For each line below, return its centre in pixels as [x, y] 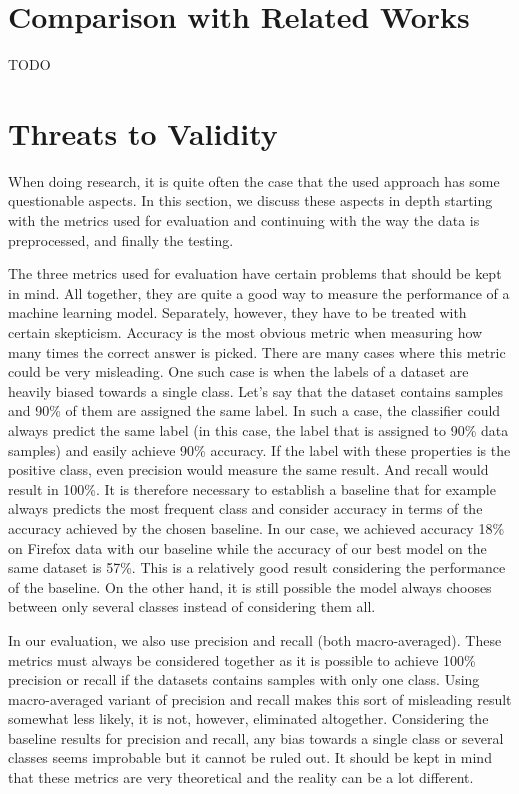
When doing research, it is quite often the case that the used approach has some [254, 180]
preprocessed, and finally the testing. [121, 239]
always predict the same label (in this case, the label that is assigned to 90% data [258, 429]
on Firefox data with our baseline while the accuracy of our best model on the [247, 547]
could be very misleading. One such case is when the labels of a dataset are [238, 371]
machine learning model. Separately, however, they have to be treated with [237, 312]
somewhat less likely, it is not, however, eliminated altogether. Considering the [248, 718]
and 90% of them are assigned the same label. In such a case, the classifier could [254, 410]
